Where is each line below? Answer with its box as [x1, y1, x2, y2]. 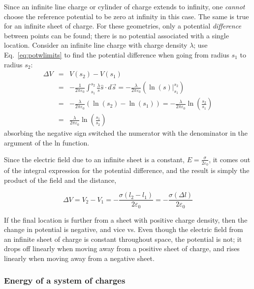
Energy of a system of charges [4, 274, 126, 286]
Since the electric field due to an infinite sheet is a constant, [4, 154, 185, 164]
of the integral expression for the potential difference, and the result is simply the [4, 165, 250, 175]
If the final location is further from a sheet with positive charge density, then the [4, 214, 248, 225]
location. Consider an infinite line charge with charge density [4, 40, 188, 50]
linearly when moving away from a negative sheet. [4, 253, 155, 263]
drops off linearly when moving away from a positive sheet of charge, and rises [4, 243, 240, 254]
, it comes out [209, 154, 251, 164]
